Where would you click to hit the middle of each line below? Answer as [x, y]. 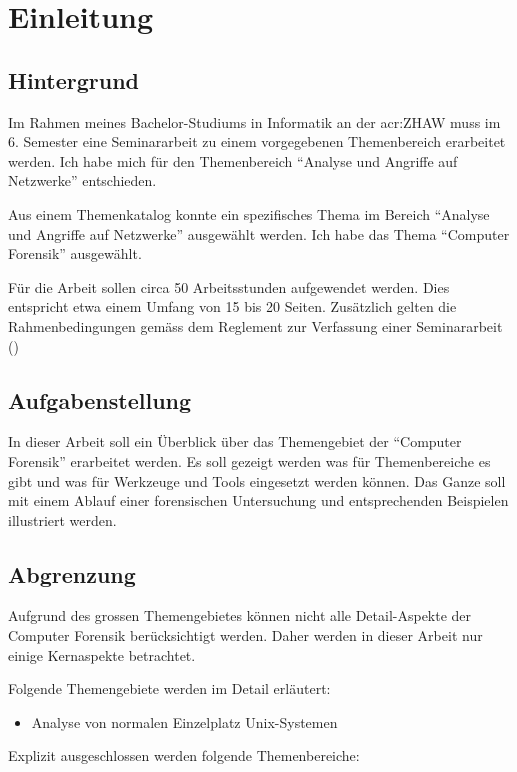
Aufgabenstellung [100, 399]
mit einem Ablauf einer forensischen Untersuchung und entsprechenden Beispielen [258, 500]
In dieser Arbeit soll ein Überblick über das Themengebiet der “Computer [235, 441]
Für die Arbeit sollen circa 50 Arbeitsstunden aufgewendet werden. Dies [229, 286]
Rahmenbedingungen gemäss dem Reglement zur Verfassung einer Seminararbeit [255, 325]
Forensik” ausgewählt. [75, 253]
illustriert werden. [62, 519]
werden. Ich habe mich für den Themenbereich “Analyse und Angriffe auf [233, 160]
